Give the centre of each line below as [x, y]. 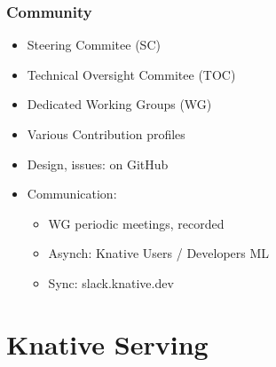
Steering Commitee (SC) [94, 45]
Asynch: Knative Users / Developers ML [159, 253]
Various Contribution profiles [106, 134]
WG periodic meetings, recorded [136, 223]
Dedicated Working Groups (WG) [119, 104]
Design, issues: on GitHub [98, 164]
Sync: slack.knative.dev [111, 282]
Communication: [72, 194]
